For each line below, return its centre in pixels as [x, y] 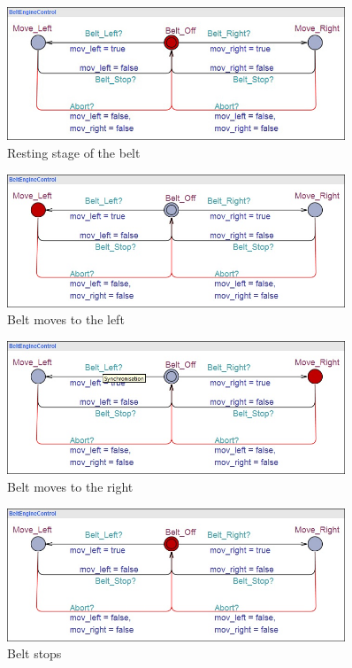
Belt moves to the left [66, 319]
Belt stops [34, 653]
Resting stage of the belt [74, 152]
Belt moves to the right [70, 486]
